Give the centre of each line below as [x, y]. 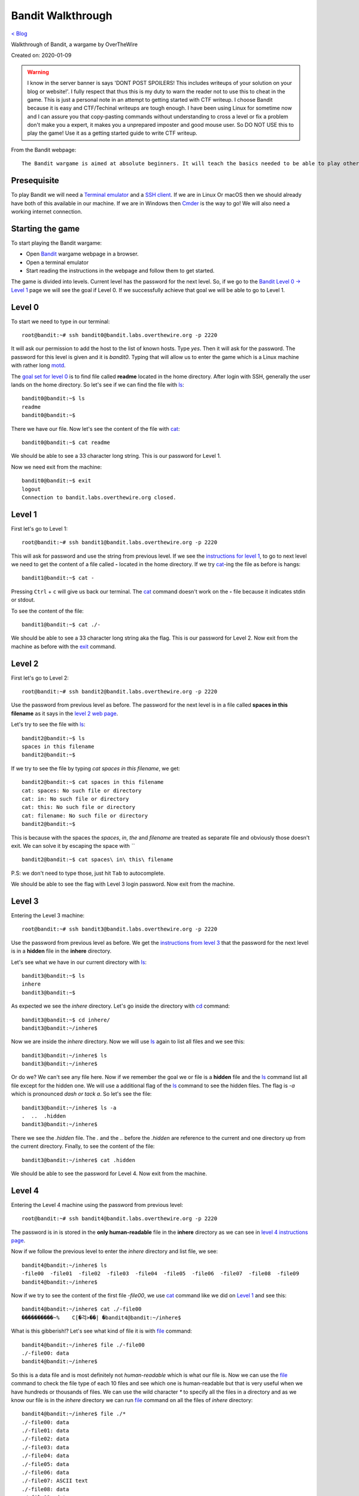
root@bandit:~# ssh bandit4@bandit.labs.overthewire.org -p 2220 [120, 1219]
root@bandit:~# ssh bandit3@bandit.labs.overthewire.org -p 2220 [120, 929]
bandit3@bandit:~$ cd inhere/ [66, 1020]
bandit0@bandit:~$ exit [57, 481]
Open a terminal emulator [57, 262]
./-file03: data [45, 1447]
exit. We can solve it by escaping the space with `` [73, 846]
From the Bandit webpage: [44, 150]
